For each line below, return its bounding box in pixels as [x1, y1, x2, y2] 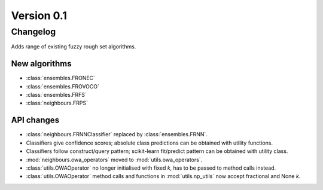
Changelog [11, 26, 56, 37]
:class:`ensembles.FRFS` [26, 91, 87, 99]
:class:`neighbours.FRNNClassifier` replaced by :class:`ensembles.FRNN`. [26, 131, 208, 138]
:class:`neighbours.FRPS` [26, 99, 88, 107]
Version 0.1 [11, 9, 67, 22]
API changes [11, 115, 60, 125]
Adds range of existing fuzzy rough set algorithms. [11, 43, 136, 50]
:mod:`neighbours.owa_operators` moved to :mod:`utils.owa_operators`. [26, 156, 203, 163]
